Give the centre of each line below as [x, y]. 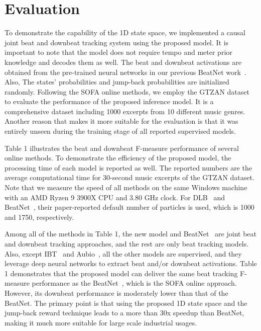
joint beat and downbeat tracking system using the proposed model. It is [117, 42]
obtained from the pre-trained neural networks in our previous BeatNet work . [125, 72]
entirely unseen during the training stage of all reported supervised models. [120, 131]
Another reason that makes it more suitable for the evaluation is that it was [121, 121]
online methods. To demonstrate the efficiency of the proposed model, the [118, 158]
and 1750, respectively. [39, 217]
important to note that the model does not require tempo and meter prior [118, 52]
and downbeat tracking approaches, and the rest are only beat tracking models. [127, 243]
